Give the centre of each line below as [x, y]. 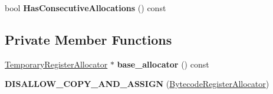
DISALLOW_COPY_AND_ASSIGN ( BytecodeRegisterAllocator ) [137, 84]
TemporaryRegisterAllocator [56, 64]
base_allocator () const [163, 64]
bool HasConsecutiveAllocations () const [85, 8]
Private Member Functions [88, 39]
